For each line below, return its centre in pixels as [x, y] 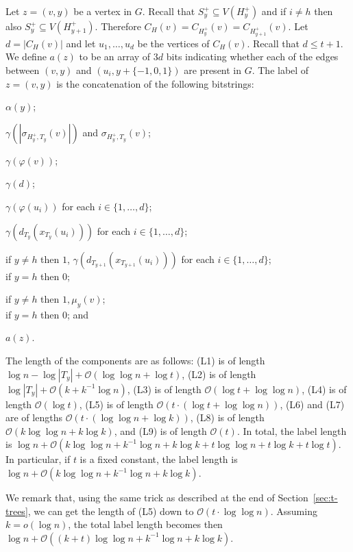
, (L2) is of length [219, 374]
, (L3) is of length [164, 389]
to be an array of [115, 57]
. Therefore [118, 26]
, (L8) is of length [227, 417]
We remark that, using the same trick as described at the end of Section [157, 498]
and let [81, 43]
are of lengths [34, 417]
